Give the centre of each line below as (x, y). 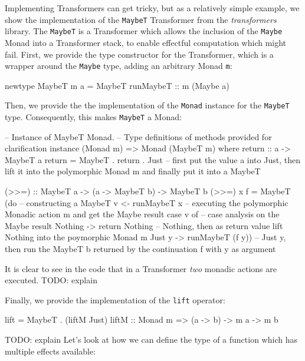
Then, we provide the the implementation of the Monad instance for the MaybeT (147, 105)
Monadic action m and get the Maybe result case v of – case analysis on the (142, 214)
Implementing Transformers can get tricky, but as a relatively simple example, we (152, 8)
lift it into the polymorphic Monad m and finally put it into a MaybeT (133, 171)
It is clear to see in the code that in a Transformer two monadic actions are (141, 268)
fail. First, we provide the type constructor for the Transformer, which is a (139, 54)
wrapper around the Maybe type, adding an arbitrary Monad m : (119, 66)
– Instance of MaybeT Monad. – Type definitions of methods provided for (138, 136)
